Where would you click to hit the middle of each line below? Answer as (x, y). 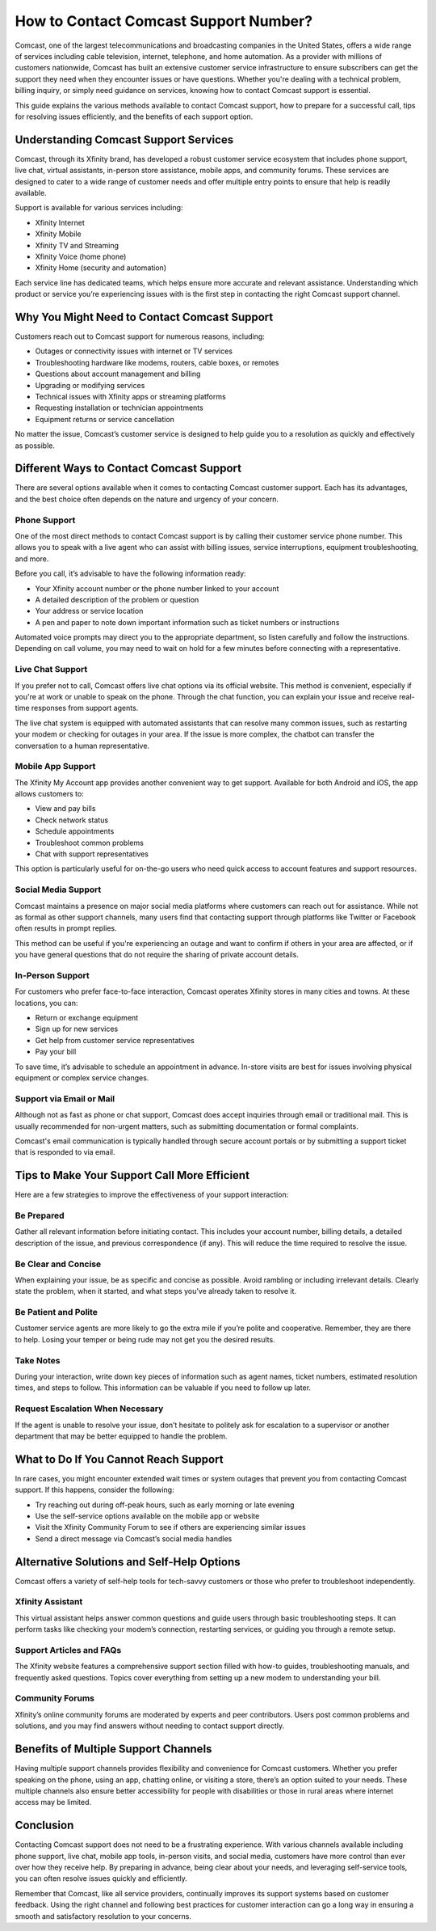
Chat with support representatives (92, 854)
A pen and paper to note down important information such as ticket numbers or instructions (187, 622)
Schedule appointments (75, 831)
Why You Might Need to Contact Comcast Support (144, 317)
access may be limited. (53, 1802)
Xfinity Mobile (58, 234)
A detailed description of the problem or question (117, 599)
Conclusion (44, 1825)
